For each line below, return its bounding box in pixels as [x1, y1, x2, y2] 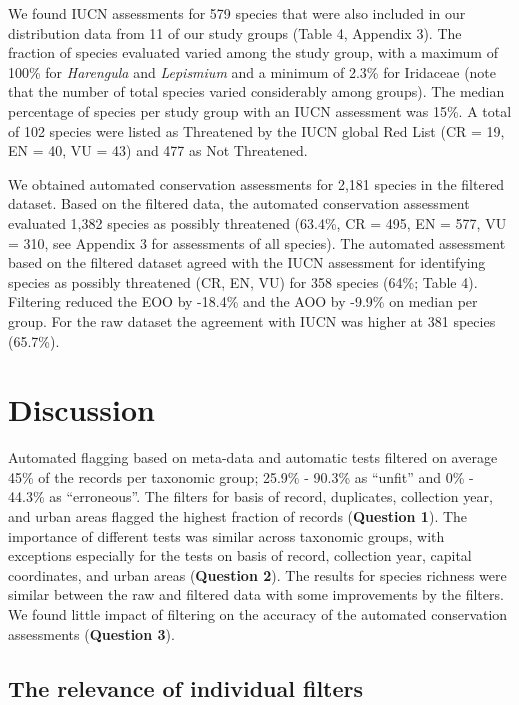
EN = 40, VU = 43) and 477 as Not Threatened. [8, 140, 308, 161]
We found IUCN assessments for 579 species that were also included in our [8, 3, 466, 23]
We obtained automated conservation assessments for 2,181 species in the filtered [8, 173, 505, 194]
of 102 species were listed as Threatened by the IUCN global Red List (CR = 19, [8, 120, 505, 141]
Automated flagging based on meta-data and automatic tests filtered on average [8, 447, 498, 468]
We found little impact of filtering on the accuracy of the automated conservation [8, 603, 508, 624]
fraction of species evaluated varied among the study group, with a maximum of [8, 42, 498, 63]
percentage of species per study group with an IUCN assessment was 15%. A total [8, 100, 512, 121]
